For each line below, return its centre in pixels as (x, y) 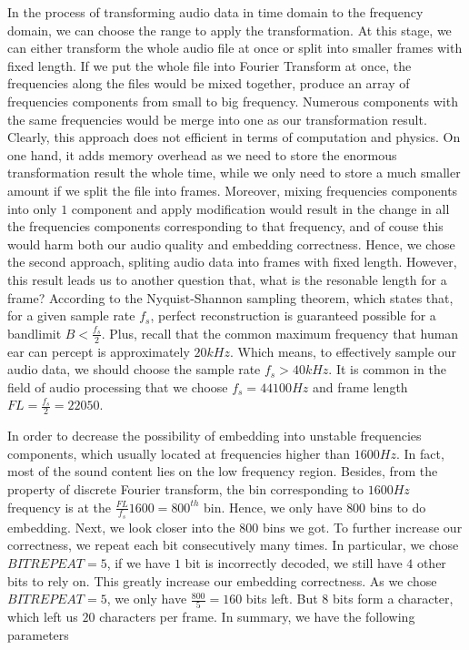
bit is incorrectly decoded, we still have (294, 562)
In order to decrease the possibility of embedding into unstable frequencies (215, 436)
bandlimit (35, 333)
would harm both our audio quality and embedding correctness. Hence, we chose (231, 244)
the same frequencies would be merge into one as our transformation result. (217, 119)
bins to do (398, 507)
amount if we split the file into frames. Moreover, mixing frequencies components (233, 190)
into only (32, 208)
